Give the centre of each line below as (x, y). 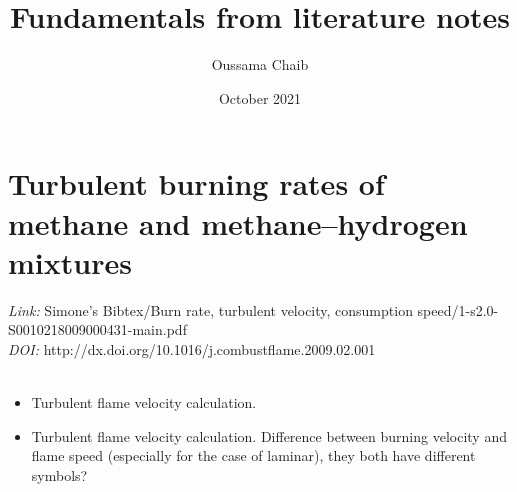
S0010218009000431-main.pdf (97, 329)
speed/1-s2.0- (458, 309)
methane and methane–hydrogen (238, 222)
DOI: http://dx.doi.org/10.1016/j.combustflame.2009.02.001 (192, 348)
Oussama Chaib (260, 64)
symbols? (59, 474)
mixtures (70, 261)
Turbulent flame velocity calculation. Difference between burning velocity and (269, 435)
